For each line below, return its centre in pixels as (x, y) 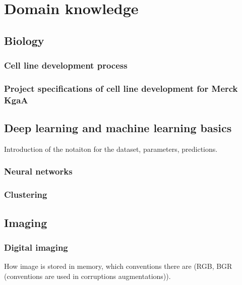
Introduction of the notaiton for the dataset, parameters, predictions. (111, 149)
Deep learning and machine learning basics (118, 128)
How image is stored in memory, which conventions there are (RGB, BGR (118, 266)
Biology (24, 40)
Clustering (26, 194)
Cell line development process (66, 65)
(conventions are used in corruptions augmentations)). (87, 276)
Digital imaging (36, 247)
